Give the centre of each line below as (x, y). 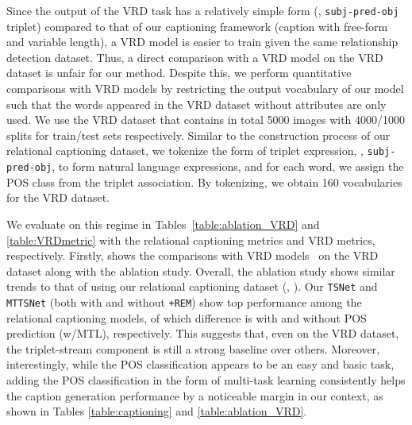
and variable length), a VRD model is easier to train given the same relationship (202, 42)
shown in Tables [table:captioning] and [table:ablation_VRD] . (157, 411)
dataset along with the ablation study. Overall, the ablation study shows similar (201, 270)
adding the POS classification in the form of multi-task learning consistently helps (206, 379)
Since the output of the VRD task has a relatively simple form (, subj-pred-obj (203, 10)
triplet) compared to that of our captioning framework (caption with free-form (197, 26)
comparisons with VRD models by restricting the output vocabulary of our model (205, 89)
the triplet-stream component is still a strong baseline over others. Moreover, (193, 348)
